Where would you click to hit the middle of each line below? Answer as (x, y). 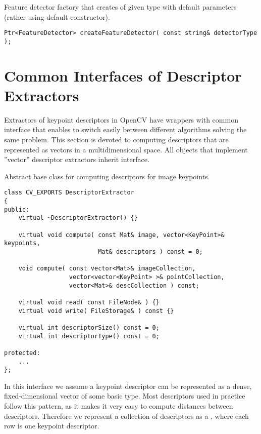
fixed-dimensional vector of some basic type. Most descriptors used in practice (125, 396)
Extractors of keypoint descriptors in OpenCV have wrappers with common (121, 119)
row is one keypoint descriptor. (52, 426)
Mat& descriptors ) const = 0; (150, 251)
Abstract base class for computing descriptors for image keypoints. (107, 176)
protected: (22, 353)
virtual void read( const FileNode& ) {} (89, 302)
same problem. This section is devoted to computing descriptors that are (116, 139)
